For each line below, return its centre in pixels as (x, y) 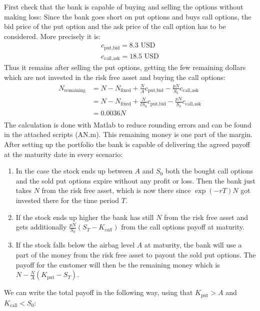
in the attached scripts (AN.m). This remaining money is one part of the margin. (128, 134)
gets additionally (41, 227)
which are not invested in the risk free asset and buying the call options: (115, 77)
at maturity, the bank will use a (193, 245)
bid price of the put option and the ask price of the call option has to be (115, 26)
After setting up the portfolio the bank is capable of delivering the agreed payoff (127, 144)
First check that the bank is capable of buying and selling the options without (124, 6)
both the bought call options (209, 171)
